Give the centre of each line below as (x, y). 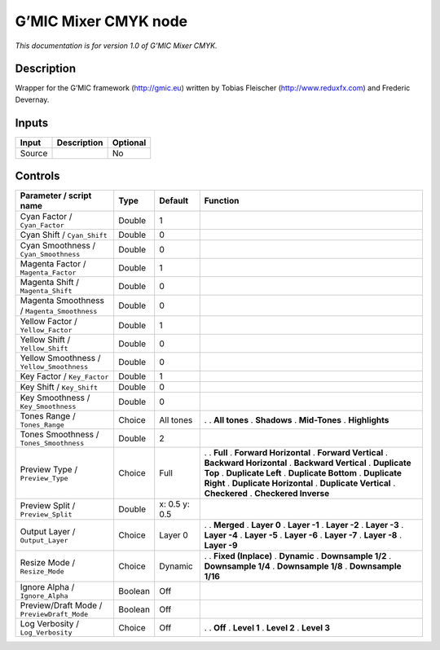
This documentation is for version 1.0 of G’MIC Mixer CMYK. (116, 46)
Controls (37, 176)
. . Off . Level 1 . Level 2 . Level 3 (267, 627)
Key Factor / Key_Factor (64, 376)
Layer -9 (221, 546)
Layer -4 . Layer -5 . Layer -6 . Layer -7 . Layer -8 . (303, 535)
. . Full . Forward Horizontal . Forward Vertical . (296, 453)
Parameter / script (56, 195)
